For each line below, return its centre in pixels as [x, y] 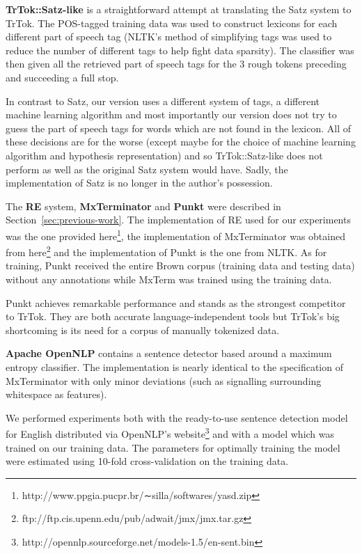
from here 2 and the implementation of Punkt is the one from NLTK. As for [166, 251]
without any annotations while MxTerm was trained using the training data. [169, 279]
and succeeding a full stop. [62, 77]
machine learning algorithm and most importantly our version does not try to [171, 114]
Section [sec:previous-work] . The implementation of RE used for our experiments [178, 220]
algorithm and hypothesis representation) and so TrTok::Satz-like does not [164, 155]
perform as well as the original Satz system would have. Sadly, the [147, 169]
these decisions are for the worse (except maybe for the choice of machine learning [181, 142]
